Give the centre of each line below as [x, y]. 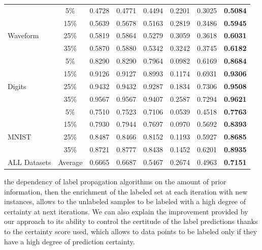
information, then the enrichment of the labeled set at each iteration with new [126, 191]
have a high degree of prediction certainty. [70, 241]
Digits [17, 86]
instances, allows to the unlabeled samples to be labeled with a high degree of [125, 201]
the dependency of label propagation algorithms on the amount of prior [115, 181]
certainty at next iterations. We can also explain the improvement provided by [126, 211]
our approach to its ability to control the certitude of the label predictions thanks [131, 221]
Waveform [23, 35]
